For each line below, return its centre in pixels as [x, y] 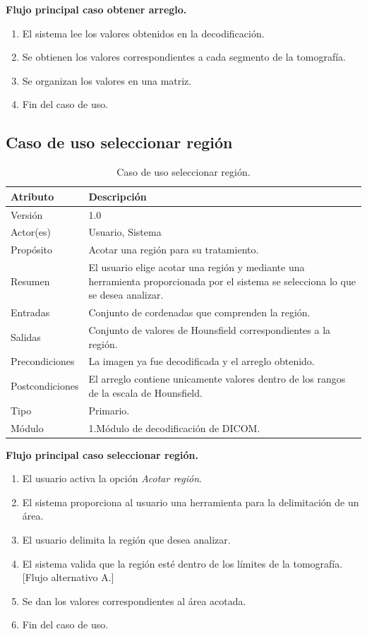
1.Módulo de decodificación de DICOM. [174, 427]
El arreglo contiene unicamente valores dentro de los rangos [217, 379]
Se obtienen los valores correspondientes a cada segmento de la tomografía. [184, 57]
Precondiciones [43, 361]
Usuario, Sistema [125, 232]
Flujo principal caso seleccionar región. [102, 454]
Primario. [109, 410]
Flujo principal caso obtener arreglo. [96, 9]
